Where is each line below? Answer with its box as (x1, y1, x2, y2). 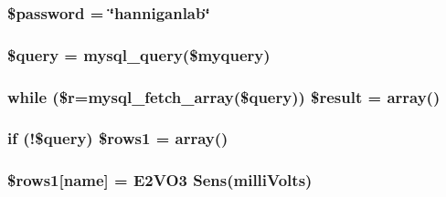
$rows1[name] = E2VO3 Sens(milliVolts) (7, 169, 313, 192)
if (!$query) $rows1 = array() (7, 127, 228, 150)
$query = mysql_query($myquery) (7, 43, 271, 66)
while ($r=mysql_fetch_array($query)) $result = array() (7, 85, 441, 108)
